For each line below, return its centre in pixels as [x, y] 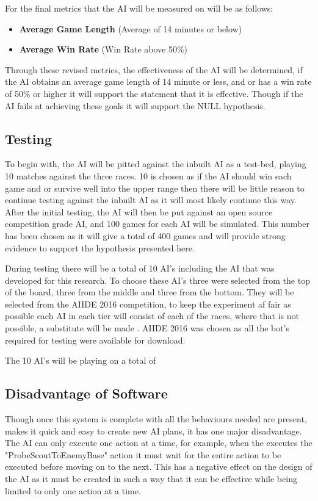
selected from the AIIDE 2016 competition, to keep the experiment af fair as [148, 304]
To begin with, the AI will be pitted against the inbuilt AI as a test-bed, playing [156, 164]
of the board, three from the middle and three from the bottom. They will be [150, 292]
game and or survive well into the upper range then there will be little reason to [155, 188]
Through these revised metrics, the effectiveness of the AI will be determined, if [154, 69]
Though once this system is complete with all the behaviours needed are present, [156, 419]
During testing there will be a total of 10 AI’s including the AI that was [140, 268]
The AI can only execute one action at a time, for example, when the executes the [159, 443]
